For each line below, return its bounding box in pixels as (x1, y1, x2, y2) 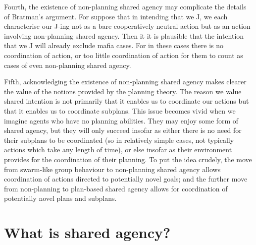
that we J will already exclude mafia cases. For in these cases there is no (4, 40, 224, 51)
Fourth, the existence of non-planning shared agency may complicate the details (4, 1, 247, 11)
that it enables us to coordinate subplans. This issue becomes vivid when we (4, 105, 236, 116)
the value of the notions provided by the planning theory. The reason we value (4, 86, 242, 96)
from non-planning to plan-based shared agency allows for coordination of (4, 183, 228, 193)
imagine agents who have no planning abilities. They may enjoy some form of (4, 115, 239, 125)
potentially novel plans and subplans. (4, 193, 117, 203)
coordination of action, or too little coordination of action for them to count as (4, 50, 243, 60)
